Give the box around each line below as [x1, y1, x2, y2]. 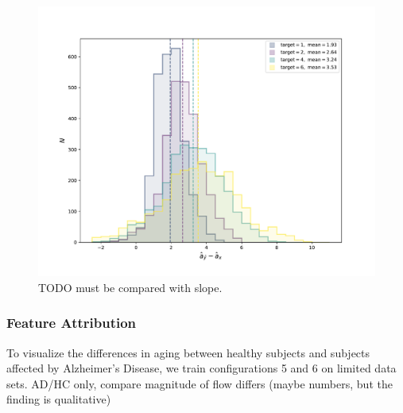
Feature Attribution [6, 313, 137, 333]
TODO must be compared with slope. [38, 279, 223, 295]
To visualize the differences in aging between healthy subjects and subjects [6, 344, 370, 360]
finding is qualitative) [6, 391, 111, 407]
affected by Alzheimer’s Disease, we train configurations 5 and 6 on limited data [6, 360, 397, 376]
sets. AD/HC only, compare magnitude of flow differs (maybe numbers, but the [6, 375, 393, 392]
